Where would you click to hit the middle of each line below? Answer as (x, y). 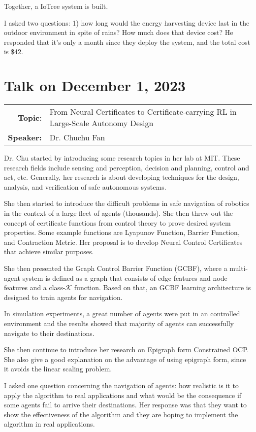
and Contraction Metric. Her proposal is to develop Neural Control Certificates (123, 242)
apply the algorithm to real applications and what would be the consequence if (123, 395)
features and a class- (35, 287)
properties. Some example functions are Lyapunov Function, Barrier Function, (122, 232)
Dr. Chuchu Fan (77, 137)
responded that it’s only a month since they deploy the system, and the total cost (127, 42)
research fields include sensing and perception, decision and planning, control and (127, 167)
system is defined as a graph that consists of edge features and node (125, 278)
